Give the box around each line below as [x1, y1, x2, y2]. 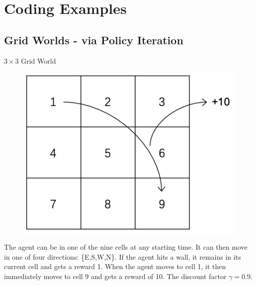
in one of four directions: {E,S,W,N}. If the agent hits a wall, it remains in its [4, 251, 241, 262]
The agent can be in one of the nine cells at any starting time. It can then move [4, 242, 248, 252]
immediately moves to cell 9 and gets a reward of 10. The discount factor [4, 271, 227, 282]
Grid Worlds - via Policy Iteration [4, 32, 183, 47]
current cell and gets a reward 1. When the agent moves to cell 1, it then [4, 261, 226, 272]
